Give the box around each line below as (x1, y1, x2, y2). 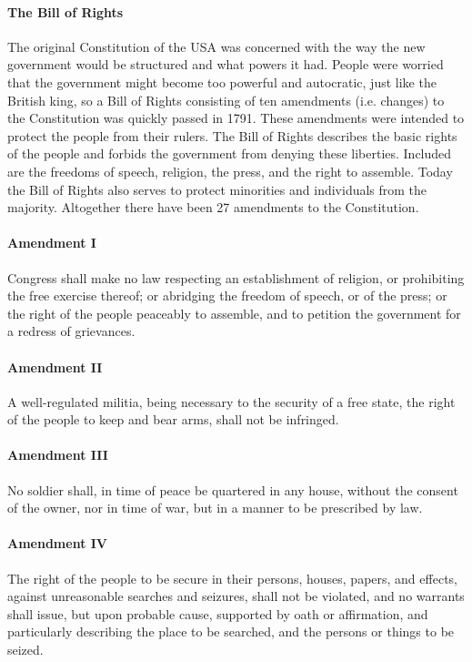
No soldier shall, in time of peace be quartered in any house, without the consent (7, 480, 458, 499)
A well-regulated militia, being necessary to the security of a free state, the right (7, 392, 456, 411)
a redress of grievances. (7, 321, 136, 341)
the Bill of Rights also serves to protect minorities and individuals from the (7, 179, 427, 199)
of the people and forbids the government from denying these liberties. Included (7, 144, 452, 163)
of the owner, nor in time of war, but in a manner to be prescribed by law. (7, 498, 423, 517)
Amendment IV (7, 534, 108, 553)
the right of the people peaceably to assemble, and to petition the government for (7, 303, 461, 322)
